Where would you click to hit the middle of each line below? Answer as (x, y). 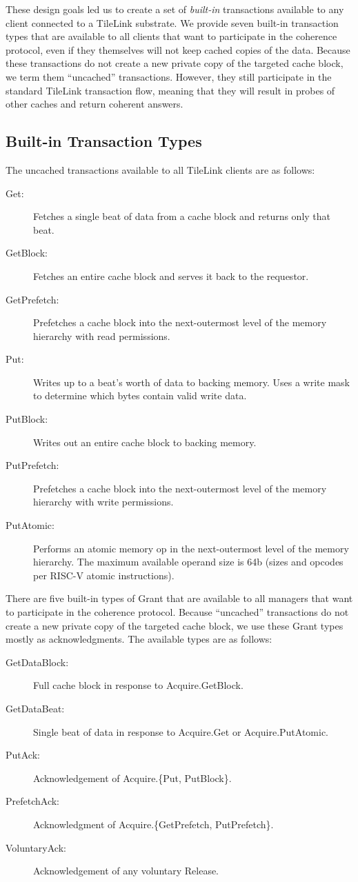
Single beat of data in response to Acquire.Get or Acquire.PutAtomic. (181, 731)
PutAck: (23, 755)
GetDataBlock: (37, 662)
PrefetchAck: (33, 801)
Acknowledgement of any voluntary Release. (126, 871)
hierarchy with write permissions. (103, 502)
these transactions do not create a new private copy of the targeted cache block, (175, 63)
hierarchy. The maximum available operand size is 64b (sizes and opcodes (188, 562)
